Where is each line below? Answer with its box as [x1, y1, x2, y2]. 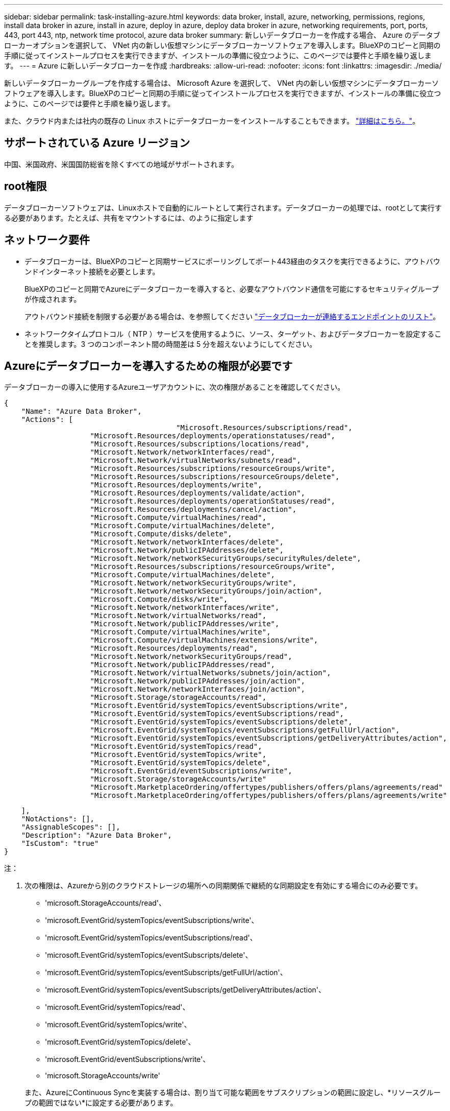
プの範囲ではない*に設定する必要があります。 [24, 1098, 178, 1107]
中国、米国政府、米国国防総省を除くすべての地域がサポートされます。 [4, 159, 239, 169]
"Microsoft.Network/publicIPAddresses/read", [90, 660, 276, 669]
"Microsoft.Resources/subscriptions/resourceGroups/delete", [90, 472, 340, 481]
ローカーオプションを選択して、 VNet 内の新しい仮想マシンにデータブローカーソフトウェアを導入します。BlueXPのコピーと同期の [4, 41, 441, 50]
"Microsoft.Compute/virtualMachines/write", [90, 628, 271, 636]
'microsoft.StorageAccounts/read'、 [45, 899, 166, 908]
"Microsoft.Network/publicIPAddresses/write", [90, 620, 280, 628]
